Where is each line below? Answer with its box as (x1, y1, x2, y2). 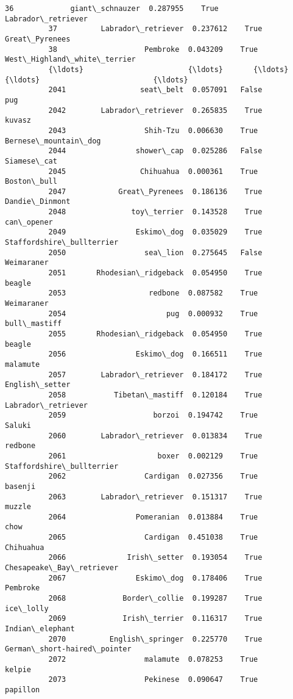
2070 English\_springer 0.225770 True (48, 634, 263, 643)
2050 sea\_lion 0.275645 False (48, 248, 263, 257)
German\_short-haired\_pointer (5, 645, 132, 654)
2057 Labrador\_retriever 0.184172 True (48, 370, 263, 379)
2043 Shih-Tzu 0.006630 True (48, 126, 258, 135)
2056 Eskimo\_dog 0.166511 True (48, 350, 263, 359)
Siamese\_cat (5, 156, 57, 165)
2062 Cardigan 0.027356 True (48, 472, 258, 481)
